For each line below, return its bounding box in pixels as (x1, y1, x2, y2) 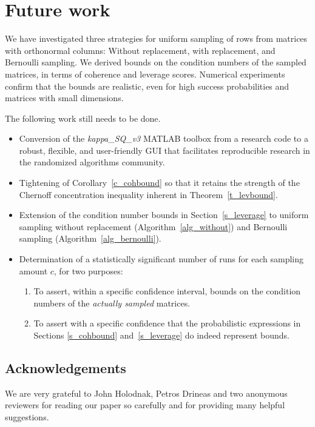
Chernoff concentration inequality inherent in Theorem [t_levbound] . (19, 188, 278, 200)
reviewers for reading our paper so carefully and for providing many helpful (5, 399, 285, 411)
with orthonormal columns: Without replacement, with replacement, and (5, 44, 276, 56)
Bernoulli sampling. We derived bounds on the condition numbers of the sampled (5, 56, 307, 68)
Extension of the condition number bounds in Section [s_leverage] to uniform (19, 208, 309, 221)
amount (19, 264, 48, 277)
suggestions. (5, 410, 49, 423)
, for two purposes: (53, 264, 123, 277)
